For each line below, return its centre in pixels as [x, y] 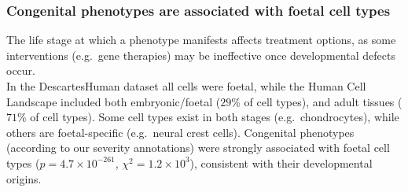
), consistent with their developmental [281, 162]
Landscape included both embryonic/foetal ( [114, 101]
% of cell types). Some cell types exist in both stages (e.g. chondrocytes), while [208, 117]
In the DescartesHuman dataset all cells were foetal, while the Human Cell [186, 86]
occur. [21, 70]
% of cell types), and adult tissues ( [317, 101]
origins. [24, 178]
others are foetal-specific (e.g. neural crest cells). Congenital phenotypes [180, 132]
